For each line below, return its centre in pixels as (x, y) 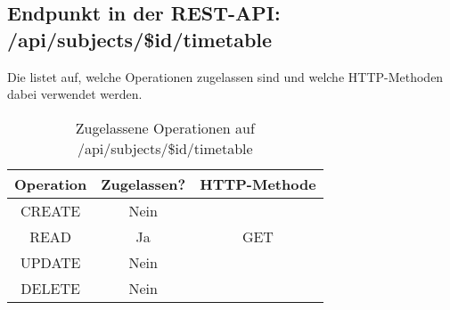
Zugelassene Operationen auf (165, 127)
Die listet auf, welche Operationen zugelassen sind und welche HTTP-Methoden (225, 76)
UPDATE (50, 262)
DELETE (50, 288)
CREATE (50, 210)
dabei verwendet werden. (75, 94)
